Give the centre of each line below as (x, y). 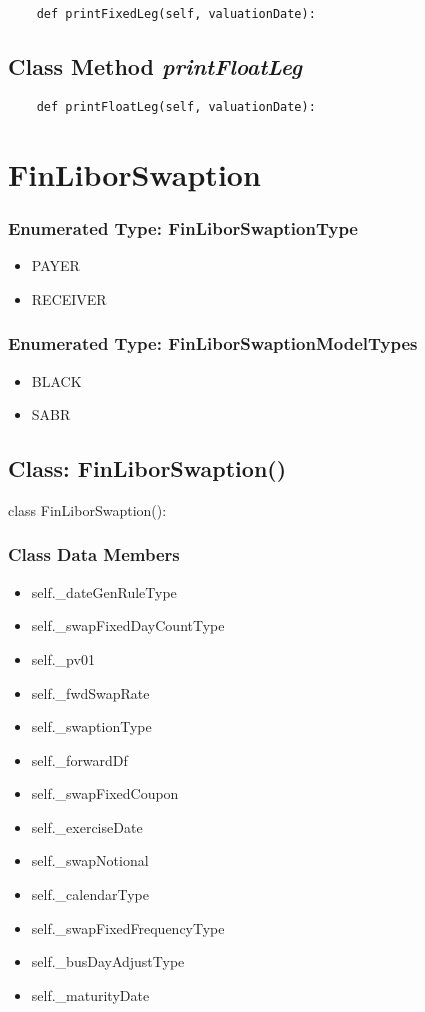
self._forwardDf (79, 759)
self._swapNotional (90, 860)
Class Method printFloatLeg (155, 66)
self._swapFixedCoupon (105, 793)
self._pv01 (63, 658)
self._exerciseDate (87, 826)
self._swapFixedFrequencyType (128, 927)
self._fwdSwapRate (90, 692)
